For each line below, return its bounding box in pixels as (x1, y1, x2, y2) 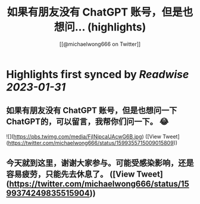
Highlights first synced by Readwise (6, 67, 189, 81)
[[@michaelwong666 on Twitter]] (59, 40, 141, 48)
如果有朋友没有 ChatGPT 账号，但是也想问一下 (6, 106, 177, 116)
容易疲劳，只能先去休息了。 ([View (6, 169, 135, 180)
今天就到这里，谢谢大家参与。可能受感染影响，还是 (6, 158, 194, 168)
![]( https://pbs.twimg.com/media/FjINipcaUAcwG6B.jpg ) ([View (6, 132, 162, 140)
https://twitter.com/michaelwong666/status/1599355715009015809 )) (8, 139, 177, 146)
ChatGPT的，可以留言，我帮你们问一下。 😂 (6, 117, 169, 127)
